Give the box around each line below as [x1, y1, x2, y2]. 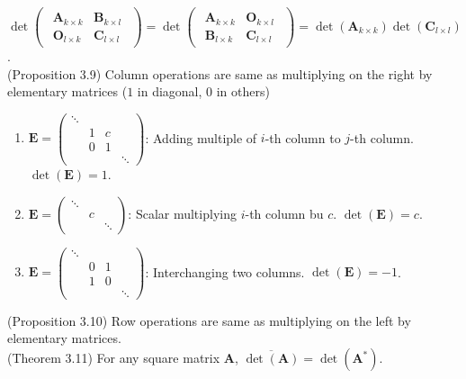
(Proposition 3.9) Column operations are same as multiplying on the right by [7, 64, 433, 83]
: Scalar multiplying [128, 203, 237, 222]
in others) [216, 82, 270, 101]
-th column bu [245, 203, 324, 222]
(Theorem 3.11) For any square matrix [7, 348, 220, 366]
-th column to [264, 128, 341, 147]
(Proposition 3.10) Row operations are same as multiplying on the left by [7, 311, 411, 329]
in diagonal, [137, 82, 202, 101]
